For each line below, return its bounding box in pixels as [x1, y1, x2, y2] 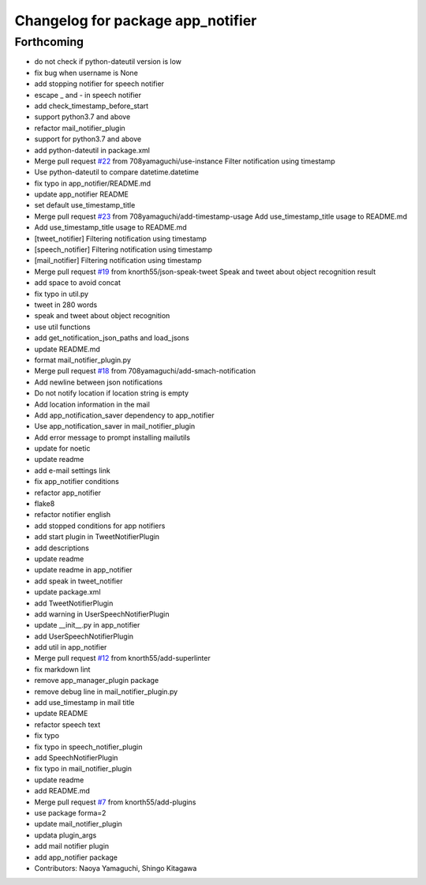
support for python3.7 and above [34, 134, 142, 144]
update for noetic [34, 444, 91, 453]
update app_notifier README [34, 189, 129, 199]
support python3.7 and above [34, 112, 131, 122]
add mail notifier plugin [34, 842, 110, 851]
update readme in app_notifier [34, 565, 133, 575]
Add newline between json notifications [34, 377, 163, 387]
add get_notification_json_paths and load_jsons [34, 333, 189, 343]
